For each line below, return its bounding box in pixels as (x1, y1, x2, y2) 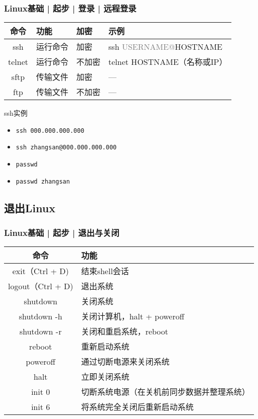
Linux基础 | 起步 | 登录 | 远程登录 (4, 2, 137, 14)
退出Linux (4, 200, 56, 215)
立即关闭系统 (81, 371, 130, 383)
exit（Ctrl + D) (12, 265, 69, 277)
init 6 (31, 400, 50, 412)
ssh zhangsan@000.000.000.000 (16, 144, 117, 151)
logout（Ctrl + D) (8, 280, 73, 292)
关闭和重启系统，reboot (81, 325, 169, 338)
